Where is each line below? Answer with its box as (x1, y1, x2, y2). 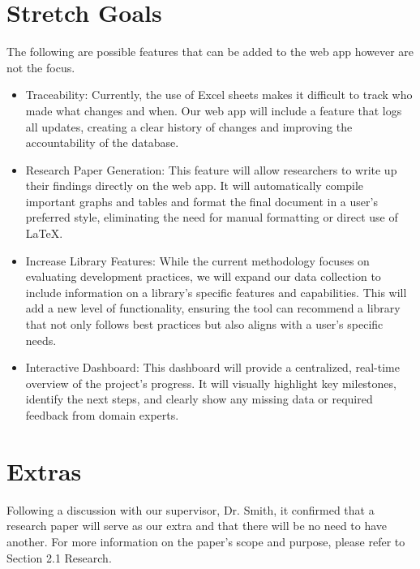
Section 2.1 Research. (6, 549, 112, 566)
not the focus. (6, 58, 75, 75)
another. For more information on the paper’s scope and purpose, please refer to (6, 532, 405, 550)
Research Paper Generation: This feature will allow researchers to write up (25, 161, 397, 178)
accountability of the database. (25, 134, 179, 151)
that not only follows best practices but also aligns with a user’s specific (25, 316, 384, 333)
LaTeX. (25, 225, 63, 242)
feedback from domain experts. (25, 407, 179, 423)
